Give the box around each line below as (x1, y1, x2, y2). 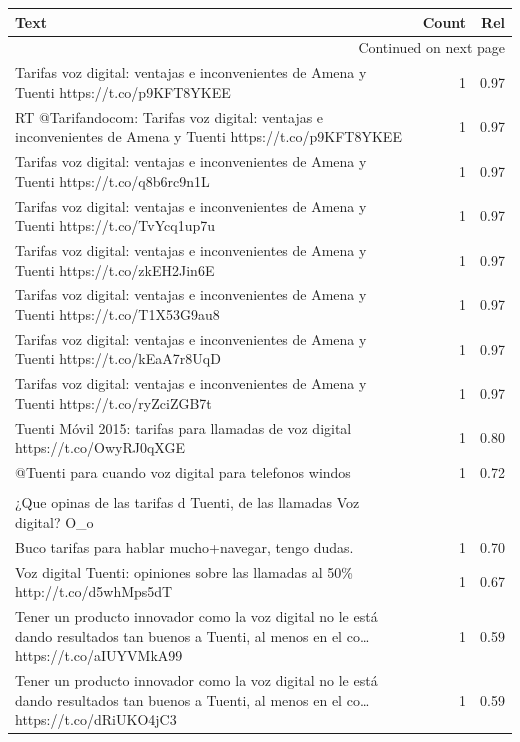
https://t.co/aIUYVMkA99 (15, 645, 183, 666)
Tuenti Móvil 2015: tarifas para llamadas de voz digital (15, 417, 352, 438)
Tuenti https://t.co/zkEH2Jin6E (15, 259, 215, 280)
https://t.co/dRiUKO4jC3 (15, 709, 177, 730)
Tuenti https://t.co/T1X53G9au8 (15, 303, 220, 324)
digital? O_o (15, 511, 94, 532)
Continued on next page (358, 37, 505, 58)
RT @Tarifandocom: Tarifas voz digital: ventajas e (15, 106, 324, 127)
